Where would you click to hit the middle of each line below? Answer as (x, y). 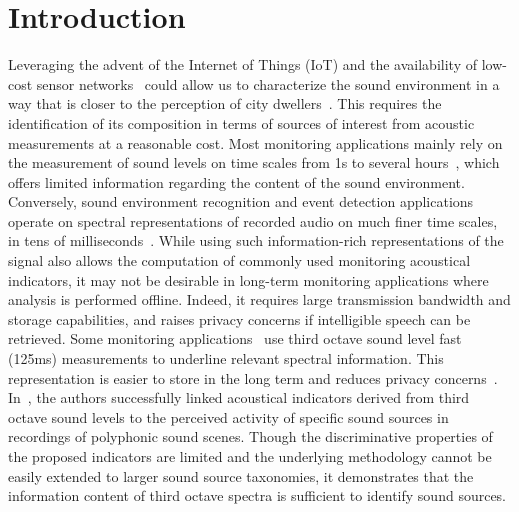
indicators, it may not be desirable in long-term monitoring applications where (248, 279)
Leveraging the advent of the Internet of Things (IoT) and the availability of (242, 64)
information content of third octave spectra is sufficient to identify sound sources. (257, 495)
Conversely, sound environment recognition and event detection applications (241, 201)
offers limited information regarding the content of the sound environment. (236, 181)
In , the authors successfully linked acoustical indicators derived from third (239, 397)
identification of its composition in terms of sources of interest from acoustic (241, 122)
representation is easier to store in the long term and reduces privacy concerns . (253, 377)
